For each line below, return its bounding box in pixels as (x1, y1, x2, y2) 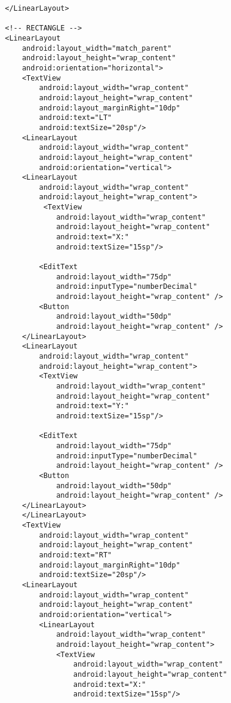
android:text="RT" (39, 551, 112, 560)
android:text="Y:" (56, 402, 129, 411)
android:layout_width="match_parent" (21, 44, 172, 53)
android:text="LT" (39, 113, 112, 122)
